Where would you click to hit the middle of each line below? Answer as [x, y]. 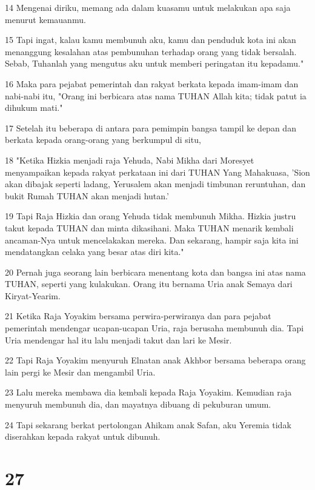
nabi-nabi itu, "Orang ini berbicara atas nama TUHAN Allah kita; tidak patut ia [156, 95]
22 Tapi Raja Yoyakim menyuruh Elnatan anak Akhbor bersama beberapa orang [155, 360]
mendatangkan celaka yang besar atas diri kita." [94, 252]
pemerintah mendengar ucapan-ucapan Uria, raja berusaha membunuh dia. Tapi [154, 328]
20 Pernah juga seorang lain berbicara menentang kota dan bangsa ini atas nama [155, 272]
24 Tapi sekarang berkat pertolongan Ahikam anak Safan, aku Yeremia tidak [148, 424]
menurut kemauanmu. [45, 19]
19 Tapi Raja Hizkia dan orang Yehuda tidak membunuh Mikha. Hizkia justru [151, 216]
